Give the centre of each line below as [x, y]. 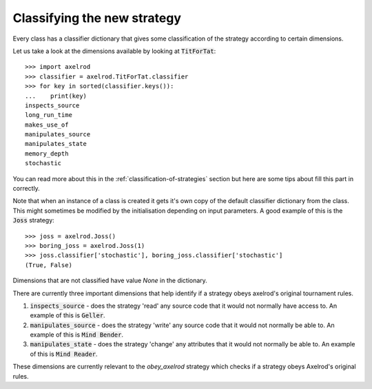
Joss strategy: [33, 220]
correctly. [27, 189]
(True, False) [49, 265]
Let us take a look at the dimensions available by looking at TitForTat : [114, 51]
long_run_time [49, 115]
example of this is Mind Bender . [77, 335]
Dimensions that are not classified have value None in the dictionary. [110, 281]
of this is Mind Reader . [64, 354]
